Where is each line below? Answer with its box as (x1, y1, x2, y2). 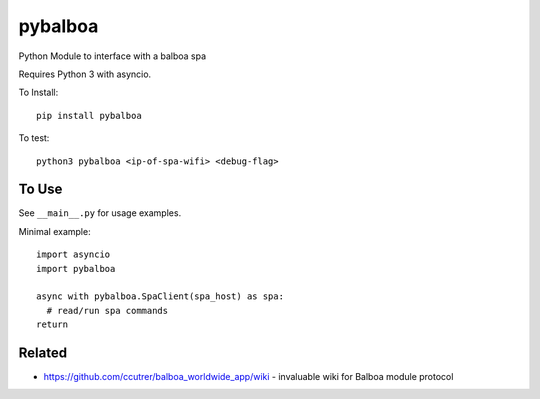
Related (18, 344, 68, 361)
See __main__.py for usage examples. (18, 207, 182, 219)
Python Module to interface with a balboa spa (18, 50, 207, 62)
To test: (18, 132, 50, 144)
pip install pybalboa (36, 110, 142, 121)
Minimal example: (18, 225, 91, 237)
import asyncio (36, 249, 111, 260)
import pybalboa (36, 263, 116, 274)
